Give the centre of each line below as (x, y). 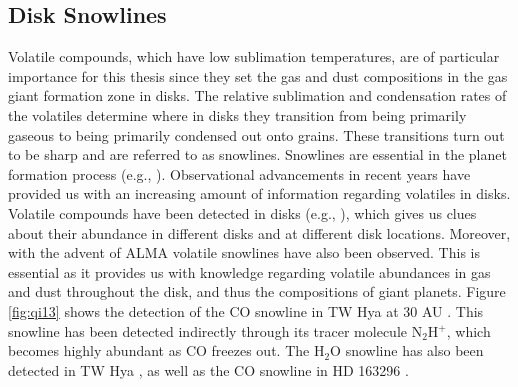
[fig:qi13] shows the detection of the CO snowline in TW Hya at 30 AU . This (246, 310)
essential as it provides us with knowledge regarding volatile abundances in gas (249, 271)
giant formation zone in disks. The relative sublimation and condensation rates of (257, 95)
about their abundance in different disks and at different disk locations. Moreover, (259, 232)
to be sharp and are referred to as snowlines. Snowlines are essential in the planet (257, 154)
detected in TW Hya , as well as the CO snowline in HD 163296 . (208, 369)
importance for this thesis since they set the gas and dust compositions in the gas (258, 75)
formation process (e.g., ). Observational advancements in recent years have (239, 173)
